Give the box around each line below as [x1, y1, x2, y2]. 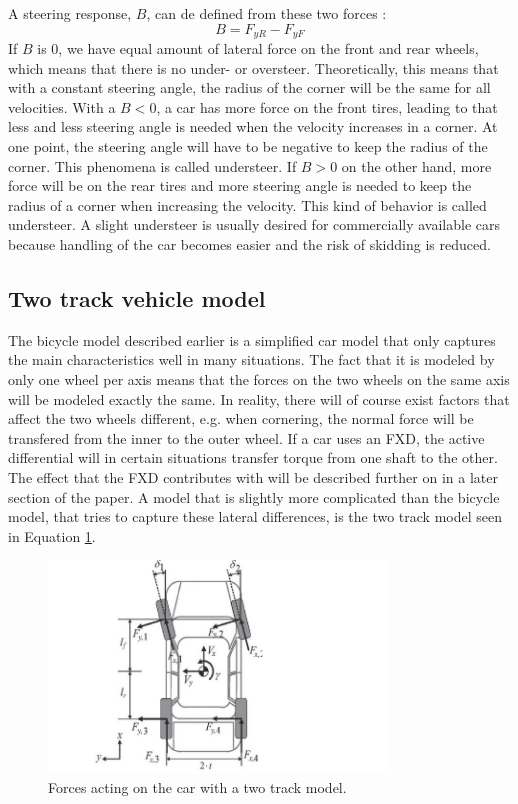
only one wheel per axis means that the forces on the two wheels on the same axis [8, 368, 510, 389]
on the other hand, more [341, 155, 492, 176]
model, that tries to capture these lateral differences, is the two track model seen [8, 506, 503, 527]
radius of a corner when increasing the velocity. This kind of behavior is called [8, 194, 487, 215]
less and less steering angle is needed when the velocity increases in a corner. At [8, 116, 498, 137]
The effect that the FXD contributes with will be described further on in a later [8, 466, 498, 487]
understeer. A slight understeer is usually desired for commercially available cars [8, 214, 500, 235]
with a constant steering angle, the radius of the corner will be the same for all [8, 77, 491, 98]
